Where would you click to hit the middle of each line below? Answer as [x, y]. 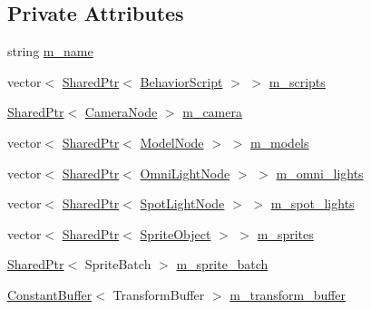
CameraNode [121, 112]
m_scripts [297, 81]
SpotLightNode [182, 203]
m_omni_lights [320, 173]
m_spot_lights [312, 203]
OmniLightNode [185, 173]
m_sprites [285, 233]
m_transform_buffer [288, 294]
